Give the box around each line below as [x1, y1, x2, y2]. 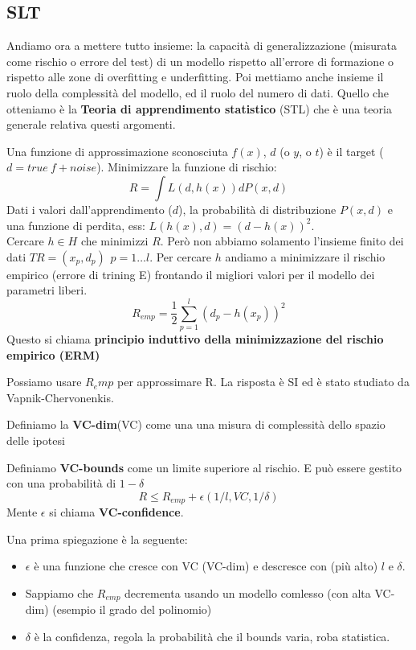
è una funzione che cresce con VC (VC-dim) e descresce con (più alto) [34, 557, 378, 574]
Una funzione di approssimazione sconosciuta [6, 142, 228, 159]
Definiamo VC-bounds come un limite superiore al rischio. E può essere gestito [6, 459, 402, 475]
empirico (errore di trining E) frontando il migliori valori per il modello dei [6, 265, 375, 282]
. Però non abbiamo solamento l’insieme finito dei [160, 232, 404, 249]
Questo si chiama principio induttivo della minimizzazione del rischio [6, 331, 384, 348]
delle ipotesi [6, 432, 65, 449]
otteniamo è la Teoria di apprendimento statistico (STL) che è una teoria [6, 100, 392, 117]
